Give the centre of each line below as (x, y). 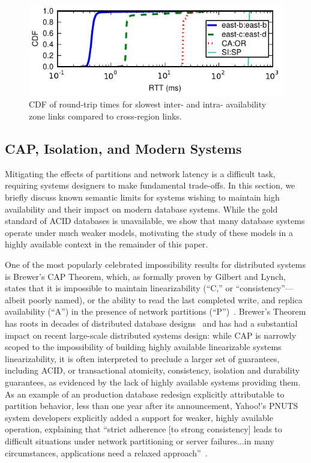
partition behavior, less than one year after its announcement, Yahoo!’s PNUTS (152, 406)
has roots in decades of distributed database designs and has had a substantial (151, 323)
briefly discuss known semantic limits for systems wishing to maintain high (142, 197)
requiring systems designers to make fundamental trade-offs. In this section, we (150, 185)
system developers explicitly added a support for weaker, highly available (139, 417)
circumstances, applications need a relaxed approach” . (106, 452)
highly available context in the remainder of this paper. (107, 244)
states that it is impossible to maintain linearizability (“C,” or (119, 288)
